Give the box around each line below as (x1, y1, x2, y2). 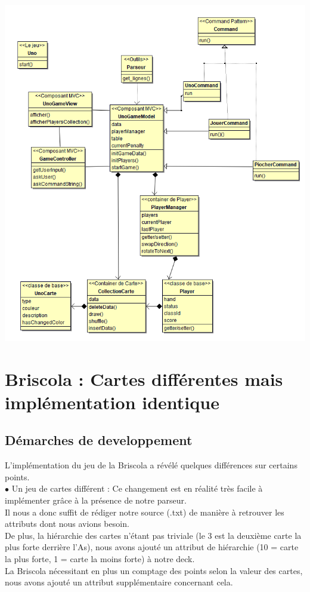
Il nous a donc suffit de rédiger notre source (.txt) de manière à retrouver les (5, 505, 284, 518)
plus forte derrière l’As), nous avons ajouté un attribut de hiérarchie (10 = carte (5, 541, 299, 553)
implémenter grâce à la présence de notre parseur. (5, 494, 187, 507)
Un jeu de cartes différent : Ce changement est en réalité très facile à (11, 482, 263, 495)
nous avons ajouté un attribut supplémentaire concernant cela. (5, 576, 233, 588)
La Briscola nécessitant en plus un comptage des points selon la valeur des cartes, (5, 564, 303, 576)
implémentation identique (5, 389, 219, 414)
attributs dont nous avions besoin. (5, 517, 129, 530)
